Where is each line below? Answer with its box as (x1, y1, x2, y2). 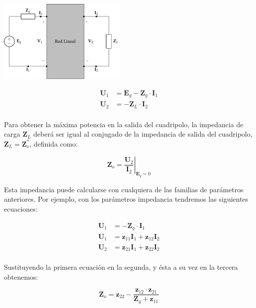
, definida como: (29, 138, 78, 149)
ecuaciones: (4, 203, 38, 214)
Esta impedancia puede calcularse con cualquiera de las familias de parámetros (4, 184, 244, 194)
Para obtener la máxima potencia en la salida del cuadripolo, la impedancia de (4, 119, 244, 129)
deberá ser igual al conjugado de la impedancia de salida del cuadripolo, (33, 129, 253, 139)
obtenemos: (4, 271, 38, 282)
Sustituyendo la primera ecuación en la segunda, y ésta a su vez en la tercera (4, 262, 238, 272)
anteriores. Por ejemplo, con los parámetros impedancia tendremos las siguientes (4, 194, 249, 204)
